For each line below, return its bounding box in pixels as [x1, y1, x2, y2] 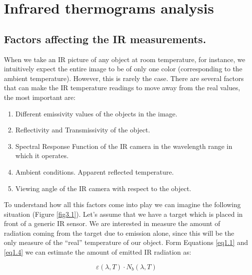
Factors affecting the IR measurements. [4, 31, 206, 46]
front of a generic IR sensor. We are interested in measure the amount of [4, 218, 220, 228]
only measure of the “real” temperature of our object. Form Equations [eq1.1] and [4, 237, 248, 247]
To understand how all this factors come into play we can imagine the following [4, 199, 241, 210]
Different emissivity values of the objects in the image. [15, 108, 178, 118]
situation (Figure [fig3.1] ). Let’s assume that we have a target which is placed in [4, 209, 243, 219]
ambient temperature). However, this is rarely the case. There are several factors [4, 73, 244, 83]
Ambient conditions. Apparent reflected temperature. [15, 166, 174, 177]
